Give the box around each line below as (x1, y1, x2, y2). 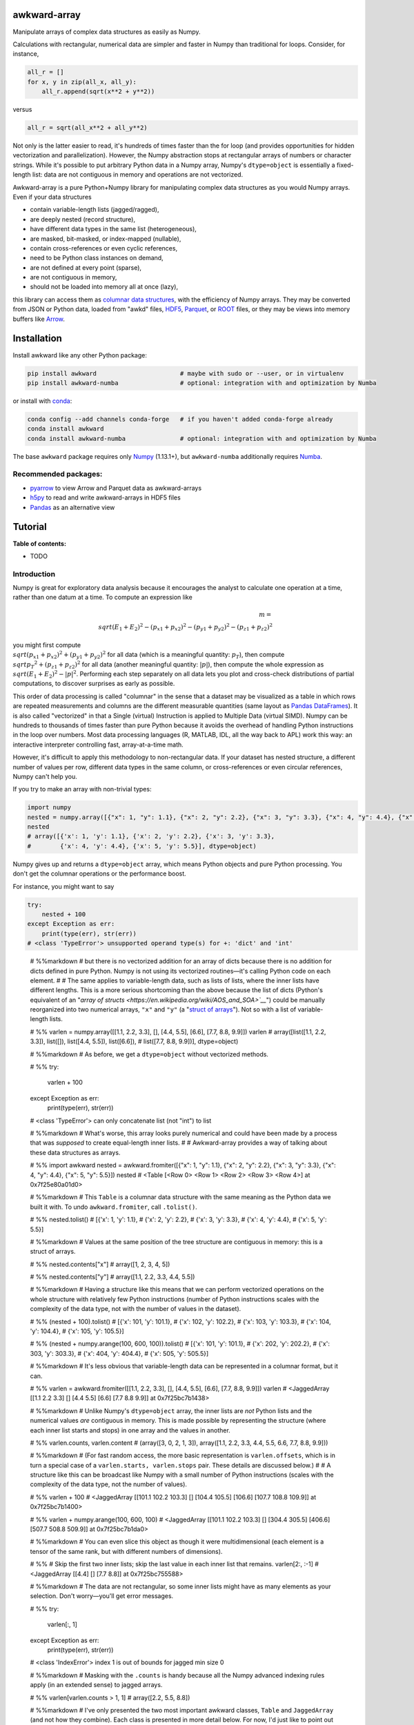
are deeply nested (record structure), (30, 215, 136, 224)
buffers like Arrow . (12, 315, 66, 323)
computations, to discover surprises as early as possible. (12, 680, 175, 688)
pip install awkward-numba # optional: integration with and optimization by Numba (27, 379, 377, 386)
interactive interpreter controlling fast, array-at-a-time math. (12, 740, 184, 749)
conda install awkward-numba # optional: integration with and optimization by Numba (27, 435, 377, 442)
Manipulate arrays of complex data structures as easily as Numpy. (12, 28, 201, 36)
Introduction (12, 569, 55, 579)
